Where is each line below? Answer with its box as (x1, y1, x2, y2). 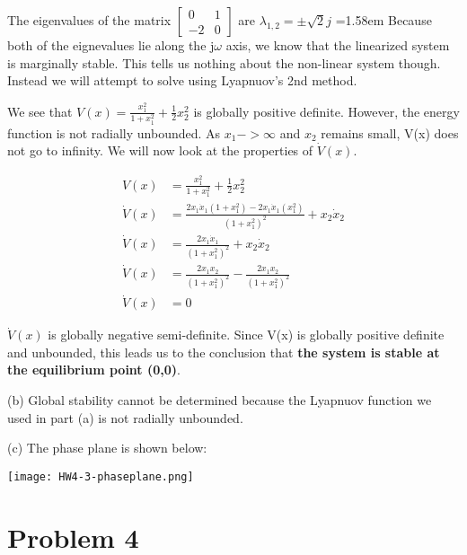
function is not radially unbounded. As (7, 123, 221, 142)
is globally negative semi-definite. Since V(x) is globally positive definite (48, 325, 445, 344)
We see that (7, 101, 73, 120)
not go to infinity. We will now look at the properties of (7, 141, 313, 160)
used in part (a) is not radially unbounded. (7, 408, 243, 427)
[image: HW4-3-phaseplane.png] (7, 470, 194, 483)
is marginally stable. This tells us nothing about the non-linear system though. (7, 53, 441, 72)
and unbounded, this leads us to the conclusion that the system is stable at (7, 342, 440, 361)
